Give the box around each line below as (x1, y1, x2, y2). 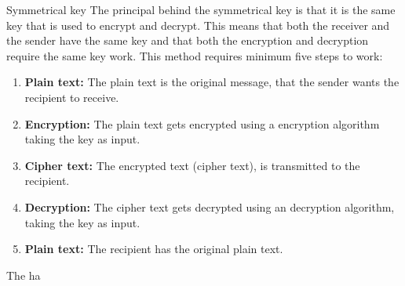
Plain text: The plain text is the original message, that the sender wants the (24, 74, 400, 90)
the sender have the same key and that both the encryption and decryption (6, 32, 369, 49)
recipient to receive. (24, 89, 119, 105)
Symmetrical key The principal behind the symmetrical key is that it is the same (6, 2, 396, 17)
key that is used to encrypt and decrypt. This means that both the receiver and (6, 16, 390, 33)
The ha (6, 266, 41, 283)
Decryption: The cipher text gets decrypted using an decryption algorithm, (24, 198, 395, 215)
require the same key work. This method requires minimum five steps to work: (6, 47, 383, 63)
